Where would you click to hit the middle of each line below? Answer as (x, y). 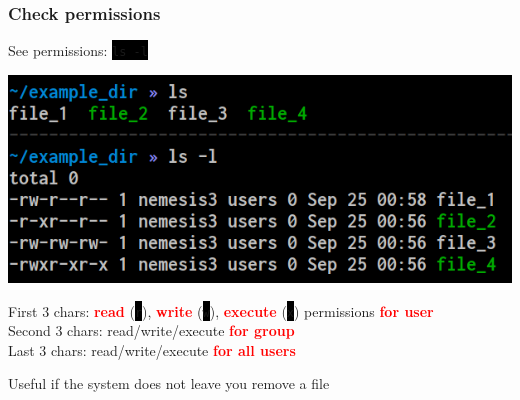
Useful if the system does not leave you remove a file (169, 383)
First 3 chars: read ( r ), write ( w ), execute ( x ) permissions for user (221, 310)
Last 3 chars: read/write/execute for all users (152, 349)
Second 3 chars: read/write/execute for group (151, 330)
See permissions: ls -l (78, 50)
